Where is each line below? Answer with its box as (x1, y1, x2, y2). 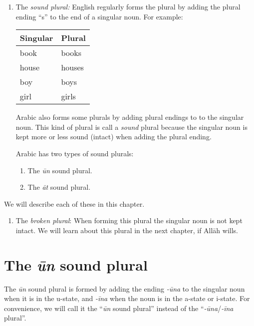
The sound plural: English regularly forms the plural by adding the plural (15, 1, 241, 11)
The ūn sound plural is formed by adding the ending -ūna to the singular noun (4, 283, 245, 294)
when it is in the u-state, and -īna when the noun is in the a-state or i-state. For (4, 293, 250, 304)
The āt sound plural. (27, 182, 91, 192)
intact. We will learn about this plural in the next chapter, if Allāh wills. (15, 225, 239, 235)
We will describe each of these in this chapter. (4, 198, 145, 209)
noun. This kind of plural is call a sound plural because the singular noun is (15, 121, 248, 132)
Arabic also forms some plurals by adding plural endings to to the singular (15, 112, 244, 122)
